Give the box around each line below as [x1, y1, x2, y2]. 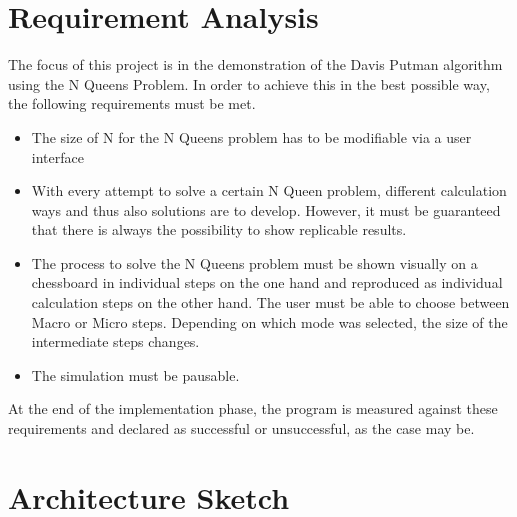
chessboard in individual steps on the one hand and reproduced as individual [31, 272, 503, 293]
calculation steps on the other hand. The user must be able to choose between [31, 292, 510, 313]
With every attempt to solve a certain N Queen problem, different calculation [31, 180, 507, 201]
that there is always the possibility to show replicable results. [31, 219, 407, 240]
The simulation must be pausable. [31, 364, 240, 385]
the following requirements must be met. [8, 93, 256, 114]
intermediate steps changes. [31, 331, 200, 352]
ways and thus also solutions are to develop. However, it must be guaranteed [31, 199, 501, 220]
